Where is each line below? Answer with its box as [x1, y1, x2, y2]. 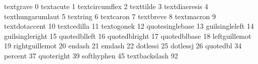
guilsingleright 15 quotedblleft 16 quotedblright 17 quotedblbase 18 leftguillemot [4, 30, 251, 41]
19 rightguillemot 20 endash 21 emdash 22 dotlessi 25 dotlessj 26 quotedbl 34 [4, 40, 242, 51]
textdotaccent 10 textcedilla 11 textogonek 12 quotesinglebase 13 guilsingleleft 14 [4, 21, 254, 31]
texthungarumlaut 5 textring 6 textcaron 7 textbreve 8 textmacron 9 [4, 11, 216, 21]
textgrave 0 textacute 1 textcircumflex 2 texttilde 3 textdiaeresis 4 [4, 1, 208, 11]
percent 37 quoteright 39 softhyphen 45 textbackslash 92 [4, 50, 178, 60]
